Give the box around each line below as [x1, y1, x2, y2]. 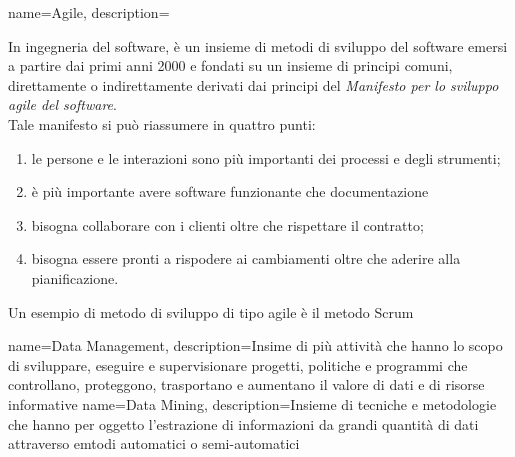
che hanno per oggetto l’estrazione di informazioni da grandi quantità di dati [8, 413, 479, 434]
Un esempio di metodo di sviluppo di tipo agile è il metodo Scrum [8, 301, 414, 322]
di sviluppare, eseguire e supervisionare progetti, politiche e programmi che [8, 354, 468, 375]
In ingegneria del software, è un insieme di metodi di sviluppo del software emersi [8, 35, 508, 56]
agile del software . [8, 94, 117, 115]
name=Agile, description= [8, 2, 170, 22]
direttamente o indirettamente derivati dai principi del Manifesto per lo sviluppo [8, 74, 499, 95]
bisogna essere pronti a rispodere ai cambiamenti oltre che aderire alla [31, 248, 461, 269]
